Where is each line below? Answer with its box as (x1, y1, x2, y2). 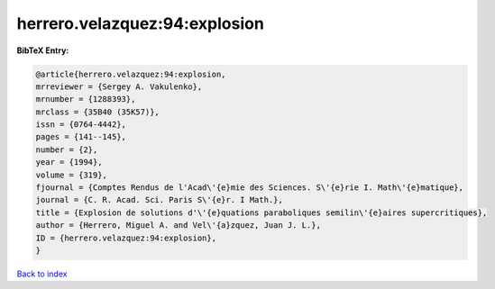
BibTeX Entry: (16, 45, 69, 56)
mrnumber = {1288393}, (35, 95, 136, 104)
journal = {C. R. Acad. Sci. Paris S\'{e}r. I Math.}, (35, 194, 283, 205)
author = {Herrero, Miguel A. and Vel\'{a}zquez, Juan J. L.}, (35, 221, 322, 230)
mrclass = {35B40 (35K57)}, (35, 106, 160, 117)
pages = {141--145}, (35, 131, 126, 142)
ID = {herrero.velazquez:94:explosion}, (35, 232, 216, 243)
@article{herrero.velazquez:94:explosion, (35, 68, 226, 79)
